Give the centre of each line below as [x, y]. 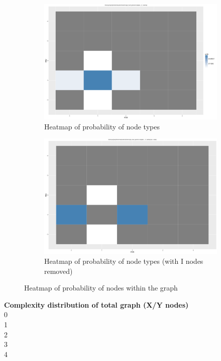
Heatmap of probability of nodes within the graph [101, 288]
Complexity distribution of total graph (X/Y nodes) [96, 304]
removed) [59, 271]
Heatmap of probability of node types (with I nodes [124, 261]
